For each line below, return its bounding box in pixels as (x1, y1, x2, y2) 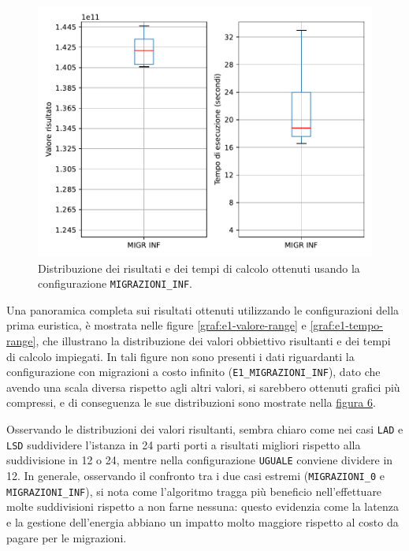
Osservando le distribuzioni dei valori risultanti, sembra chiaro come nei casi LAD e (6, 421, 403, 437)
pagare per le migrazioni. (6, 529, 127, 545)
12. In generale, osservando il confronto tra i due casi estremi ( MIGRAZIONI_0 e (6, 467, 385, 484)
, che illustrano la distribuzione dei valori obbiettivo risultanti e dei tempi (35, 333, 391, 349)
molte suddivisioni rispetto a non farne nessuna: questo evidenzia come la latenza (6, 498, 399, 515)
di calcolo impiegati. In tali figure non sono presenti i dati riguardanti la (6, 348, 355, 364)
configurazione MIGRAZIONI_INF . (38, 275, 192, 292)
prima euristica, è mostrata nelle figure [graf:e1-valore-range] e (6, 317, 307, 333)
